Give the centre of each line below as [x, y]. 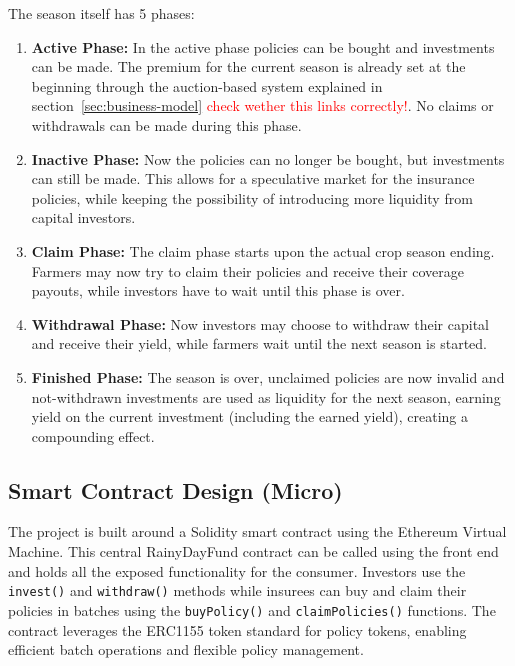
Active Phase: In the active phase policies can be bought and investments [263, 46]
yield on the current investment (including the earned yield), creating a [249, 416]
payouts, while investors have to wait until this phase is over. [218, 290]
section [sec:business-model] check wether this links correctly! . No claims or [262, 105]
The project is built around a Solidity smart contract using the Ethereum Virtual [257, 531]
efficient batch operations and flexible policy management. [186, 649]
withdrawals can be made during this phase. [166, 124]
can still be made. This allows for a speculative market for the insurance [253, 178]
